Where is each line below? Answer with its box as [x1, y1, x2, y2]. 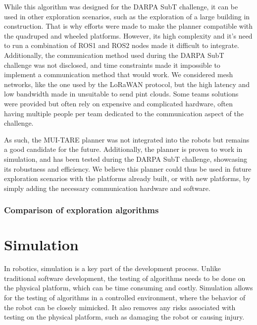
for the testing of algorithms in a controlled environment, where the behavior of [4, 292, 246, 303]
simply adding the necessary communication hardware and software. [4, 183, 210, 193]
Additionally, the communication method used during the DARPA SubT [4, 49, 224, 60]
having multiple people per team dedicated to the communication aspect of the [4, 108, 244, 118]
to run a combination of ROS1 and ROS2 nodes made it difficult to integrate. [4, 40, 240, 50]
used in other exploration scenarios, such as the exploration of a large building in [4, 11, 250, 21]
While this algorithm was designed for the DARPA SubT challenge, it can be [4, 1, 238, 11]
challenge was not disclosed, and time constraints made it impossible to [4, 59, 220, 70]
